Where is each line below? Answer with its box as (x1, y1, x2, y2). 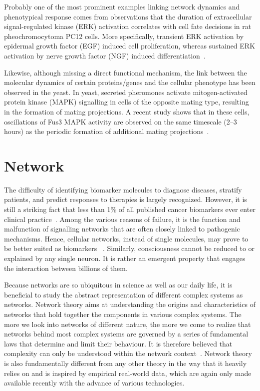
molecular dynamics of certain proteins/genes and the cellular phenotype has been (4, 77, 256, 87)
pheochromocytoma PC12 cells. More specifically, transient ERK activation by (4, 30, 244, 41)
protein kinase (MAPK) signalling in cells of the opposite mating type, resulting (4, 96, 249, 107)
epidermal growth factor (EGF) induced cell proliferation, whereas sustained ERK (4, 40, 256, 51)
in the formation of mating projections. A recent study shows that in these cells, (4, 106, 250, 116)
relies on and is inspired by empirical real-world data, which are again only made (4, 367, 252, 378)
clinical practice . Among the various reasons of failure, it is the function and (4, 213, 241, 224)
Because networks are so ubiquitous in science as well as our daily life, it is (4, 279, 233, 290)
